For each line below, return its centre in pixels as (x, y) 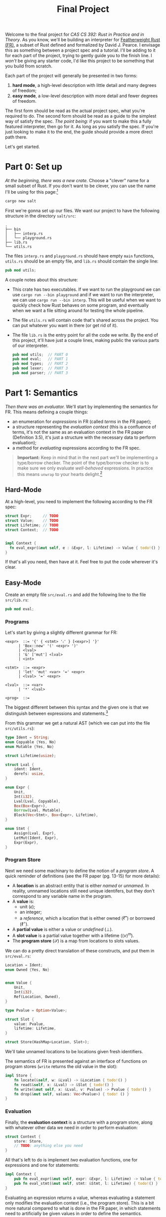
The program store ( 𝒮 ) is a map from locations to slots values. (76, 941)
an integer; (31, 912)
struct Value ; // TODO (32, 521)
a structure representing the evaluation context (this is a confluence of (84, 427)
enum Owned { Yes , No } (27, 970)
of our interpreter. (30, 345)
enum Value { (19, 983)
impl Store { (19, 1076)
